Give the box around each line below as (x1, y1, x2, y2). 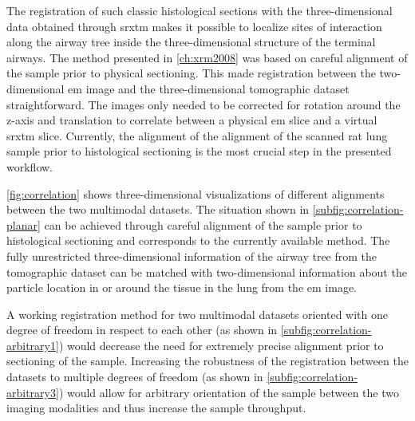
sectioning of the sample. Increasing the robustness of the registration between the (6, 352, 409, 369)
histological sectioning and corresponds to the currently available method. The (6, 232, 390, 249)
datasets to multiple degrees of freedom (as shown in (6, 368, 263, 385)
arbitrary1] (6, 336, 59, 353)
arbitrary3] (6, 384, 59, 400)
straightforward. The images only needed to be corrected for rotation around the (6, 96, 401, 112)
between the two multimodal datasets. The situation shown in (6, 201, 310, 218)
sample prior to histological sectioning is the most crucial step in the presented (6, 143, 392, 159)
